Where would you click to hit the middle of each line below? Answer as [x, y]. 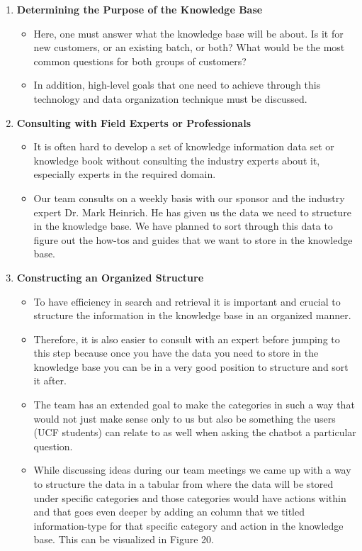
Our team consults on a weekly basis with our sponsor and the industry [189, 197]
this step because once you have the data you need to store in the [176, 353]
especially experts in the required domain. [125, 174]
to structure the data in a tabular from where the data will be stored [183, 484]
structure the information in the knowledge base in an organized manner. [192, 315]
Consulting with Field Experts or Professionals [134, 122]
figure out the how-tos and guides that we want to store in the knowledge [193, 239]
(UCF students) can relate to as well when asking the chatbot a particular [195, 432]
